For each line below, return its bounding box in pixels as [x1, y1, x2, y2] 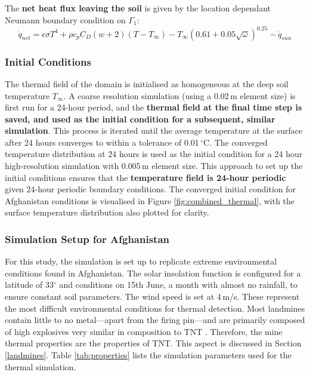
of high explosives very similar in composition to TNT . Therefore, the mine [5, 325, 283, 337]
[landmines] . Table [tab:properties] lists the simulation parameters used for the [5, 349, 292, 361]
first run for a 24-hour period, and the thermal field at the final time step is [5, 101, 302, 113]
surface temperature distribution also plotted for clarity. [5, 206, 209, 219]
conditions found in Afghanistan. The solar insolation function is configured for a [5, 266, 301, 279]
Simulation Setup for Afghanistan [5, 231, 169, 246]
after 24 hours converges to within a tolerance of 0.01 [5, 136, 199, 148]
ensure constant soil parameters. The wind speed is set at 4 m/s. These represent [5, 290, 300, 303]
